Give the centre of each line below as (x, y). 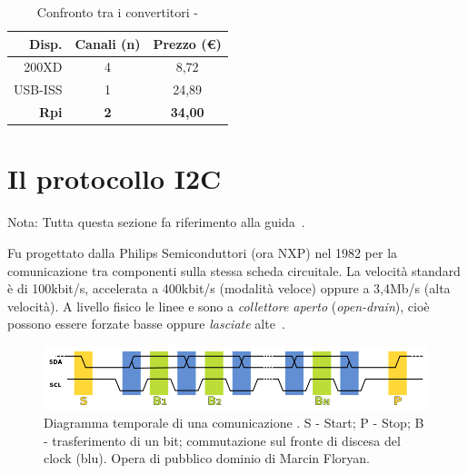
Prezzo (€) (187, 43)
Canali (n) (108, 43)
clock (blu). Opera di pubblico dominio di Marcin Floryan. (207, 458)
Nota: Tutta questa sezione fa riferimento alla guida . (156, 222)
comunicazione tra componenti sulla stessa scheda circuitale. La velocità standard (234, 270)
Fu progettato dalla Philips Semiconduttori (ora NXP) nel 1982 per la (203, 252)
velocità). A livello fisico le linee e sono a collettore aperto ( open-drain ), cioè (219, 306)
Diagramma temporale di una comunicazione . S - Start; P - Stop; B (234, 423)
